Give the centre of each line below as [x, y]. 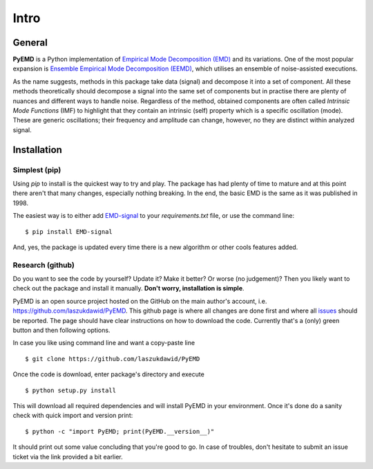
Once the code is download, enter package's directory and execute [109, 374]
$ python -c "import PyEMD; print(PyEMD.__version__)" [120, 431]
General [30, 43]
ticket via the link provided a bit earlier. [68, 457]
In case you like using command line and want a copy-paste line [104, 343]
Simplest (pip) [37, 169]
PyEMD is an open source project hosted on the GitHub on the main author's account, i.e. [140, 301]
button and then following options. [61, 330]
